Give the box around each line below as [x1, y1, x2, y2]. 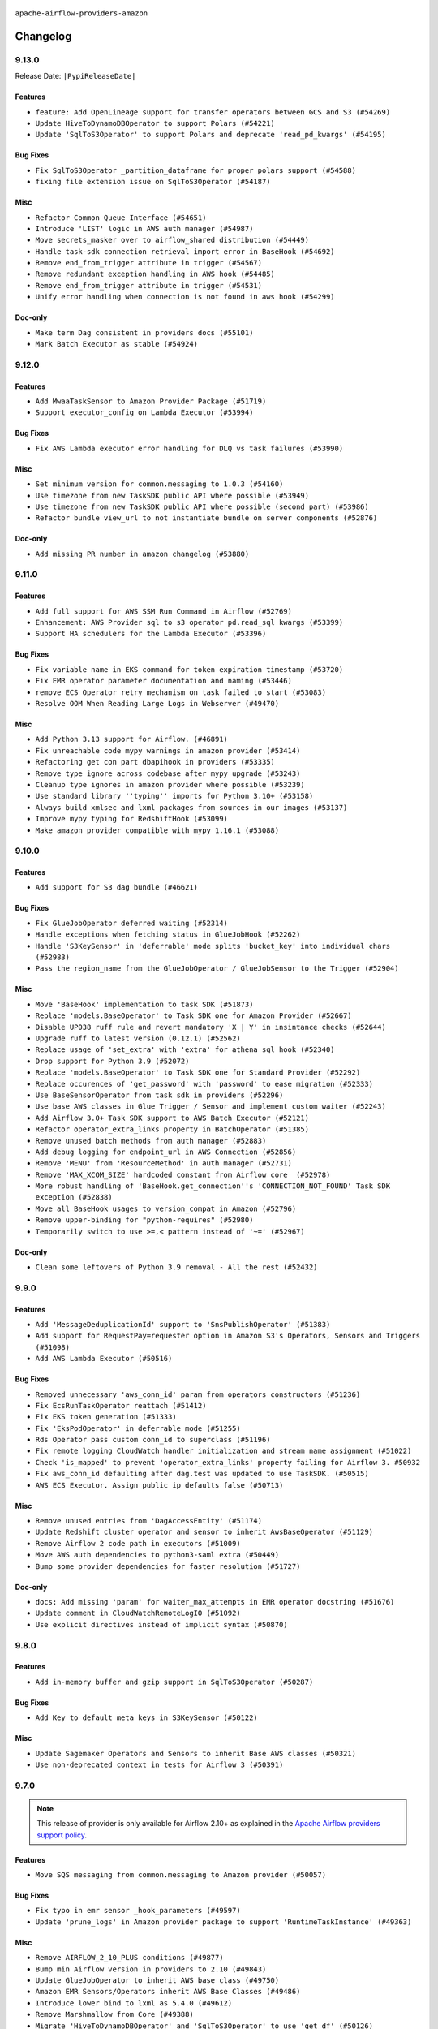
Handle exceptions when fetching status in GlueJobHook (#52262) [35, 930, 301, 939]
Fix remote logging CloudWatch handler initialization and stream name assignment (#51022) [35, 1446, 412, 1456]
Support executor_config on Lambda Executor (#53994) [35, 408, 254, 417]
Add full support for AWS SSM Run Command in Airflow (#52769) [35, 606, 292, 616]
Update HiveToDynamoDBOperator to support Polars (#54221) [35, 118, 276, 127]
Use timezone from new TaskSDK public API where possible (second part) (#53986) [35, 502, 369, 511]
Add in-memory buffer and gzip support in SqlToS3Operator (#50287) [35, 1677, 314, 1687]
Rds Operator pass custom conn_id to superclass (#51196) [35, 1435, 271, 1445]
